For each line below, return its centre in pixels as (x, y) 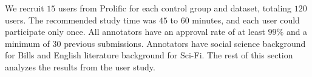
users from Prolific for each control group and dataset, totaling (175, 8)
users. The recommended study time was (81, 20)
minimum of (27, 43)
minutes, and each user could (246, 20)
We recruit (25, 8)
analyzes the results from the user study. (80, 66)
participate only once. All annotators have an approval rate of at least (135, 32)
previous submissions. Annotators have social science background (185, 43)
